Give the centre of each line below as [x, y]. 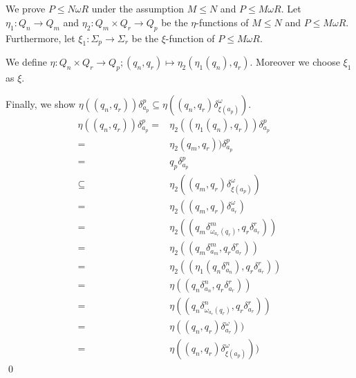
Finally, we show [40, 103]
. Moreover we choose [295, 62]
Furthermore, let [40, 38]
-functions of [222, 22]
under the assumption [138, 9]
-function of [190, 38]
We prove [26, 9]
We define [26, 62]
